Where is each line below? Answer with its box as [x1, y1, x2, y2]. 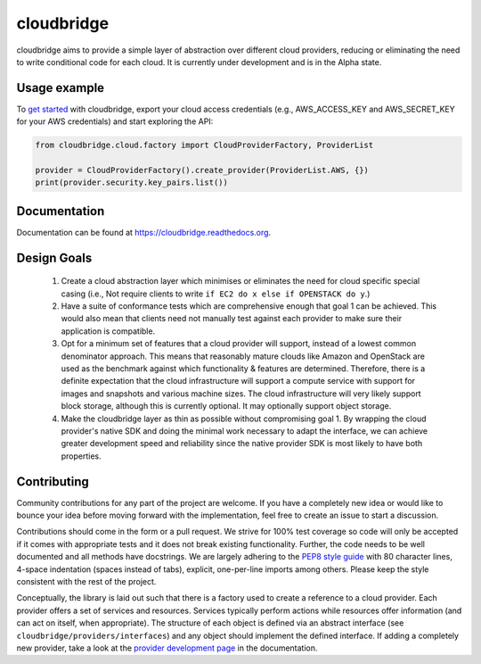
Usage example [16, 80, 105, 95]
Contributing [16, 474, 89, 489]
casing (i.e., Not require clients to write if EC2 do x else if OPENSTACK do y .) [61, 288, 371, 299]
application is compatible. [61, 326, 156, 336]
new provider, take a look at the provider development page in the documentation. [16, 643, 318, 653]
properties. [61, 451, 102, 461]
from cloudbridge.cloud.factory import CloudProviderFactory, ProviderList [35, 140, 374, 151]
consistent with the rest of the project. [16, 577, 157, 587]
